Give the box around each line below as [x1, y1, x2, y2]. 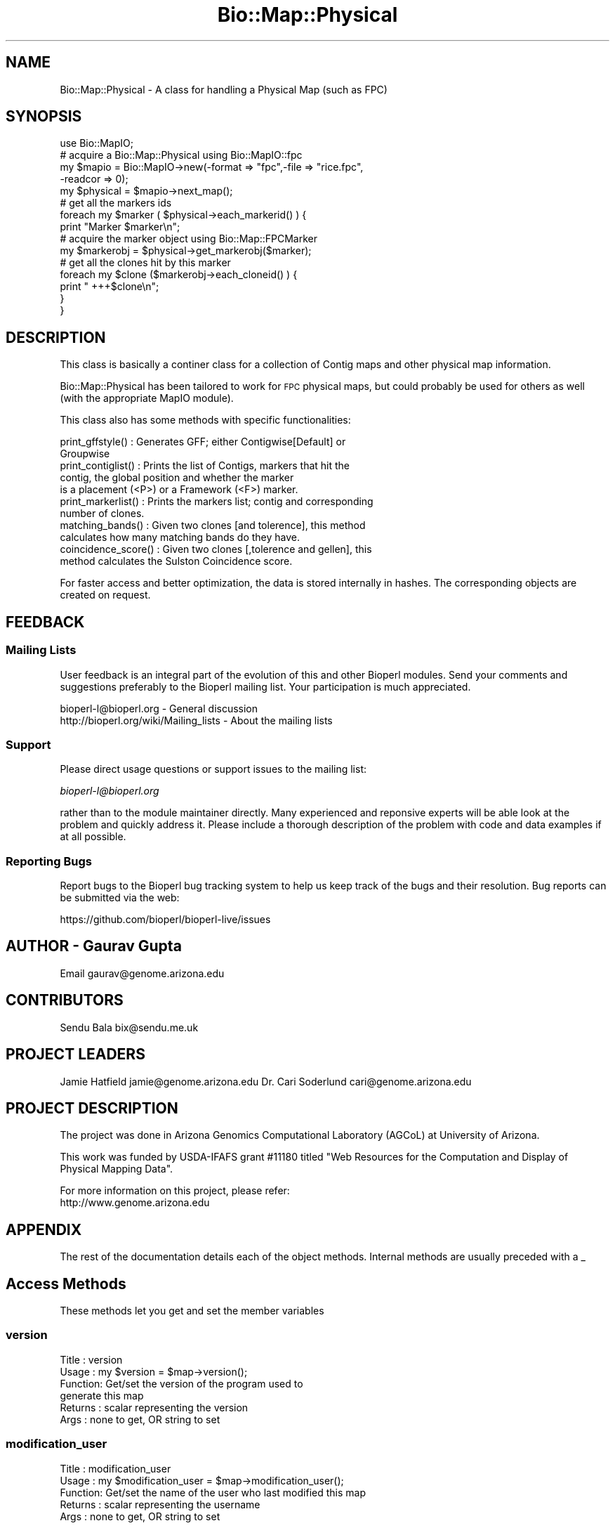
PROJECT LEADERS [6, 1045, 145, 1064]
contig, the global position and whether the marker [60, 471, 294, 484]
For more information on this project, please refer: [60, 1184, 290, 1197]
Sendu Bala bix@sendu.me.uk [60, 1021, 199, 1033]
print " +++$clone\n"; [60, 280, 159, 293]
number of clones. [60, 507, 145, 520]
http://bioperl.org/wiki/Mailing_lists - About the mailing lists [60, 714, 333, 726]
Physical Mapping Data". [60, 1163, 173, 1175]
